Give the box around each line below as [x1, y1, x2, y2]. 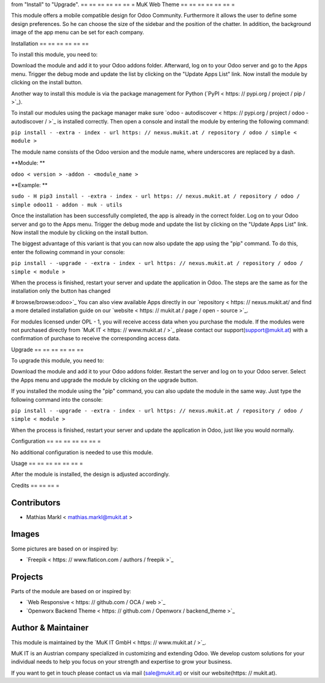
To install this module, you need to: [11, 51, 98, 58]
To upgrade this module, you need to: [11, 357, 105, 364]
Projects [11, 572, 43, 582]
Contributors [11, 497, 61, 508]
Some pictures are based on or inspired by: [11, 545, 119, 552]
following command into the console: [11, 396, 103, 403]
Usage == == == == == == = [11, 460, 84, 467]
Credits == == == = [11, 482, 60, 489]
